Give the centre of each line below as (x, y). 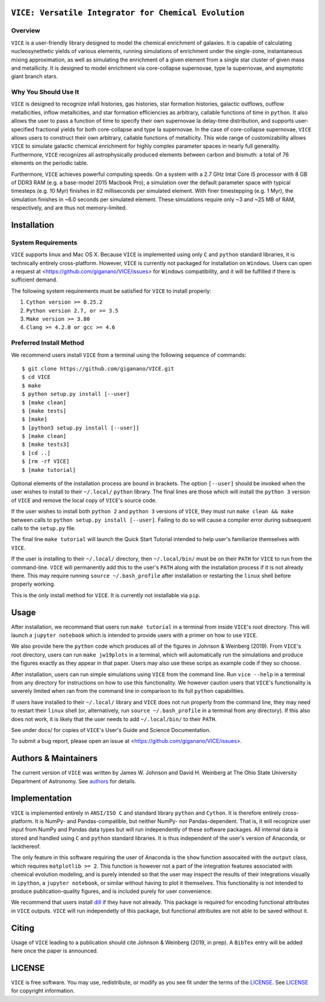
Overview (26, 31)
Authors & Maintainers (54, 758)
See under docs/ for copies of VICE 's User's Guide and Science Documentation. (111, 730)
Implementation (42, 798)
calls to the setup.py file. (44, 528)
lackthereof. (26, 847)
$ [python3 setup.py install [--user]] (81, 427)
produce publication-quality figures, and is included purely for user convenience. (112, 891)
